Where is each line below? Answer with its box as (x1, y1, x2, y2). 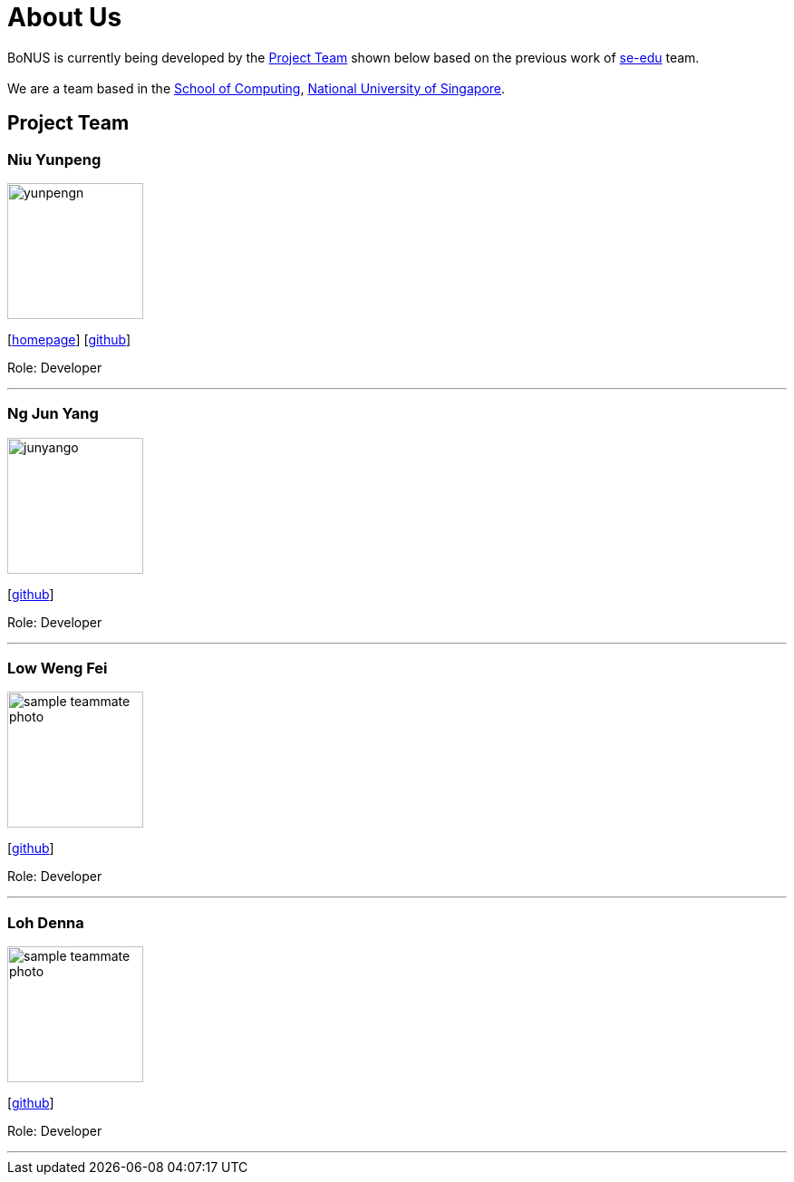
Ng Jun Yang (7, 404, 99, 423)
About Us (7, 2, 122, 33)
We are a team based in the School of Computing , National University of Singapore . (7, 80, 506, 96)
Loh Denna (7, 913, 84, 932)
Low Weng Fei (7, 659, 108, 678)
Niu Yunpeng (7, 150, 102, 169)
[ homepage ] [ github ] (7, 331, 131, 347)
